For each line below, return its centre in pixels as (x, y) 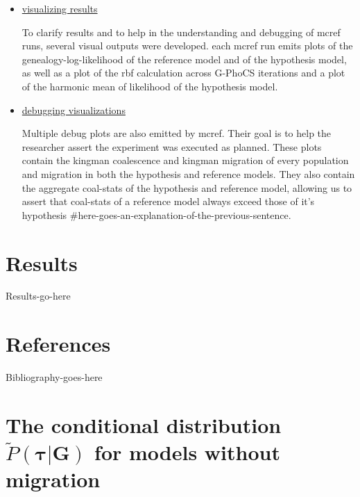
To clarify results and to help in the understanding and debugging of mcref (181, 32)
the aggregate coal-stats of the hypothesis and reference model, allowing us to (187, 187)
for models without (187, 452)
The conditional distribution (144, 424)
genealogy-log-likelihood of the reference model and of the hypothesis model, (184, 59)
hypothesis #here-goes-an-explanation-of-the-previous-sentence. (156, 214)
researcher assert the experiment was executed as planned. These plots (172, 146)
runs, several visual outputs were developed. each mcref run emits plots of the (187, 46)
